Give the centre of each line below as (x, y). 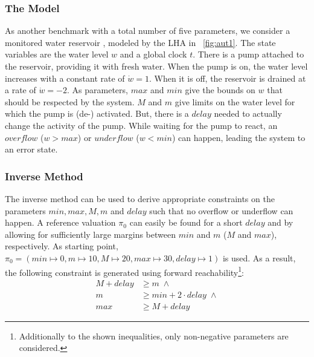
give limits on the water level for (235, 101)
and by (280, 222)
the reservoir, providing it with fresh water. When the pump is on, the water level (156, 66)
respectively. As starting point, (62, 246)
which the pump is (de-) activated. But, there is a (97, 113)
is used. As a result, (259, 257)
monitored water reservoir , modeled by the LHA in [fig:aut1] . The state (140, 42)
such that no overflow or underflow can (221, 210)
